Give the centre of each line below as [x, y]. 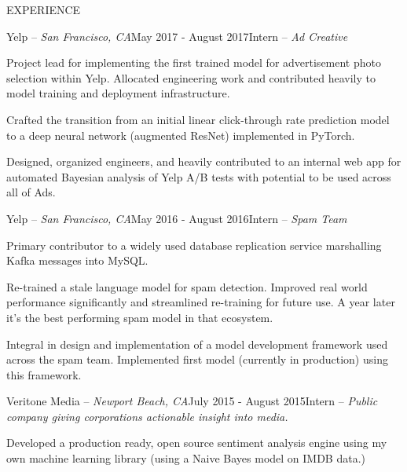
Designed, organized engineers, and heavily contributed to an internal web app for [204, 161]
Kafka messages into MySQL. [77, 260]
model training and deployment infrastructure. [118, 93]
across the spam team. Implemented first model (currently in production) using [197, 359]
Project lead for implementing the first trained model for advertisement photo [194, 62]
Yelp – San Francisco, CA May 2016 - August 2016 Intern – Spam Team [177, 218]
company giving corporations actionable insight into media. [147, 416]
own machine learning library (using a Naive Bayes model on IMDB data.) [186, 458]
